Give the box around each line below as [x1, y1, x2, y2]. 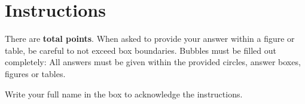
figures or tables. [5, 67, 66, 79]
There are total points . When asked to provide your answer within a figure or [5, 32, 295, 45]
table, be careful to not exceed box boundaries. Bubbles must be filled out [5, 44, 276, 56]
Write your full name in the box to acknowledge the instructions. [5, 87, 243, 100]
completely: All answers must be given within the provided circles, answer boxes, [5, 56, 301, 68]
